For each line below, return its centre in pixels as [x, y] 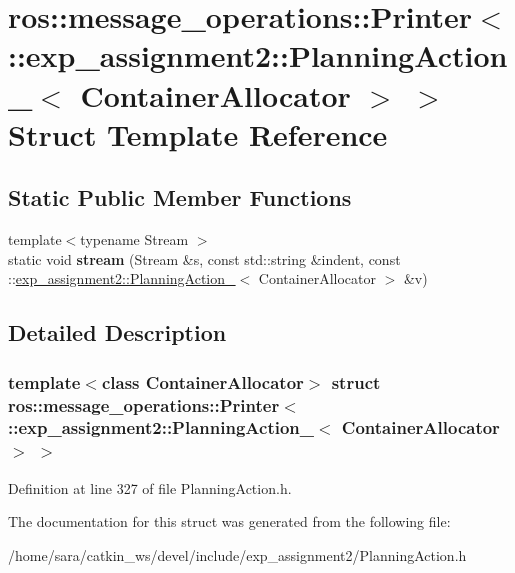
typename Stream [134, 239]
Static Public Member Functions [180, 197]
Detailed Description [117, 332]
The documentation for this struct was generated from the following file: [229, 521]
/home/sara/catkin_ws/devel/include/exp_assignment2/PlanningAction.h [237, 554]
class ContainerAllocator [202, 381]
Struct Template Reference [198, 133]
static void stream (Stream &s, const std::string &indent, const [204, 258]
